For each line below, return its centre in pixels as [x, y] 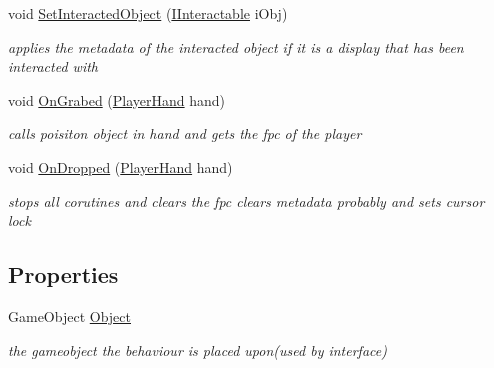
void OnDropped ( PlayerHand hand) [120, 166]
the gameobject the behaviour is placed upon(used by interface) [197, 349]
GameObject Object [69, 315]
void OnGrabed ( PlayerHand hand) [117, 99]
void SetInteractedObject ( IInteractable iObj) [148, 13]
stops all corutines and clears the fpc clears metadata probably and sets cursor [246, 200]
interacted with [53, 66]
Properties [63, 274]
